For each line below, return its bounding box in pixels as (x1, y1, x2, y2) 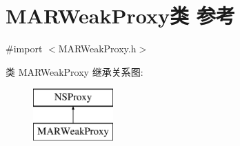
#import (6, 41, 43, 56)
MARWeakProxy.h (58, 41, 137, 56)
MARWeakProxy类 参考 (6, 1, 235, 30)
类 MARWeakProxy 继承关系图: (6, 64, 143, 79)
